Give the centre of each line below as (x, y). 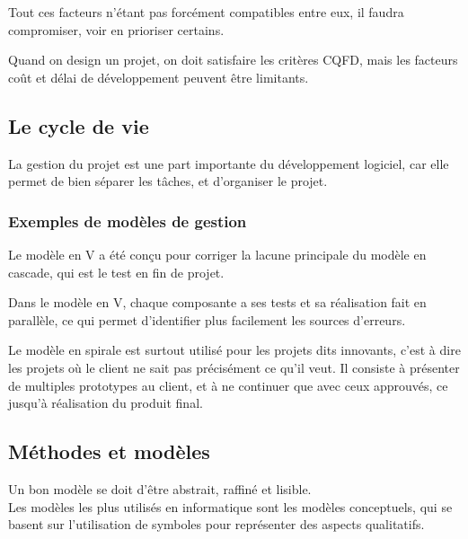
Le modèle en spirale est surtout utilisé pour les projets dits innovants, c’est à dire (234, 350)
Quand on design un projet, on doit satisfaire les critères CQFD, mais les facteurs (233, 60)
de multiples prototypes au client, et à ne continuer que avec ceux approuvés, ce (228, 385)
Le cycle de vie (79, 125)
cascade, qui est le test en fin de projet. (116, 272)
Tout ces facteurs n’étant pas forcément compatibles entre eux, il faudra (206, 12)
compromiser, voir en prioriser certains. (116, 29)
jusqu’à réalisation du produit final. (106, 403)
